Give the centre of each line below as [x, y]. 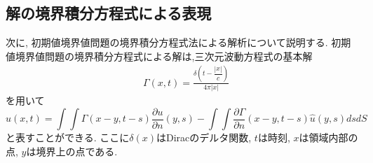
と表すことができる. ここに [68, 137]
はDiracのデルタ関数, [204, 137]
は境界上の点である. [72, 151]
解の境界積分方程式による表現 [109, 13]
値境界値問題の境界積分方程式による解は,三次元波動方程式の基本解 [159, 56]
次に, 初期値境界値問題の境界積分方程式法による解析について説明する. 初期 [178, 42]
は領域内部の [328, 137]
